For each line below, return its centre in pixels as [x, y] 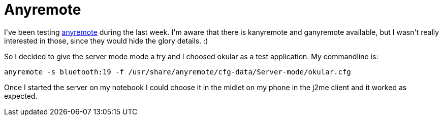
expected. [21, 96]
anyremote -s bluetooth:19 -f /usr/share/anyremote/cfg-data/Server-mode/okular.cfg [178, 72]
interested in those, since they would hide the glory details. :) [106, 41]
